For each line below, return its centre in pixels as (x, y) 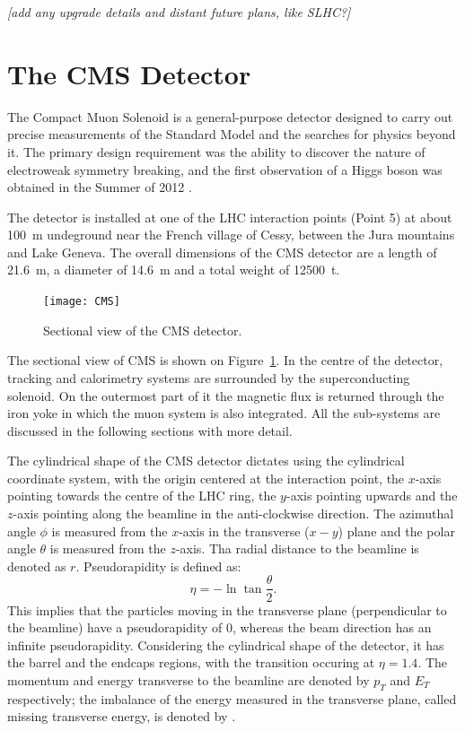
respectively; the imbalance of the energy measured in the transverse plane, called (232, 698)
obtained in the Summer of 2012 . (100, 187)
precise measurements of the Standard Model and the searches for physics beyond (232, 134)
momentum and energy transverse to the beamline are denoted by (189, 679)
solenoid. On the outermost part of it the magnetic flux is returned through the (226, 395)
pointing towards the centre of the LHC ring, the (142, 496)
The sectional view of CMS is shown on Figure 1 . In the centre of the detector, (225, 360)
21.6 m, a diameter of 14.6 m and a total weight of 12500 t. (174, 270)
